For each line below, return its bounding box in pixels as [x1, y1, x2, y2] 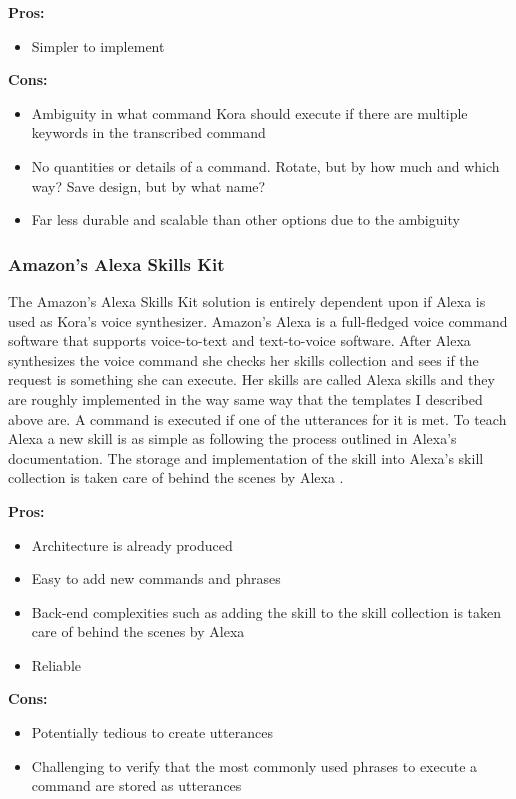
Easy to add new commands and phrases [31, 568, 281, 589]
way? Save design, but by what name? [31, 175, 266, 196]
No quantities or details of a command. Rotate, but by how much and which [31, 155, 500, 176]
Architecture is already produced [31, 534, 233, 555]
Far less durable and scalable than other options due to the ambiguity [31, 209, 460, 230]
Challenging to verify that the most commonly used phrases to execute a [31, 755, 478, 776]
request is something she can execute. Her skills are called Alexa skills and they [8, 369, 495, 390]
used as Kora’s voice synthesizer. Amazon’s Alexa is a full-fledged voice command [8, 310, 508, 331]
